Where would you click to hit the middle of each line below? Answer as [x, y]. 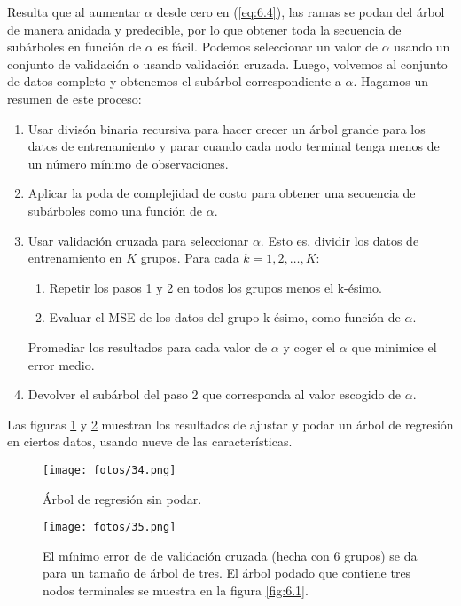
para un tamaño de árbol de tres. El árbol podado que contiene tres [227, 573]
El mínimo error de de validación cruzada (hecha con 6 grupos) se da [230, 555]
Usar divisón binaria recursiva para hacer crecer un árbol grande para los [227, 128]
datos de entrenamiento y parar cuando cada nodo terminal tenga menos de [234, 146]
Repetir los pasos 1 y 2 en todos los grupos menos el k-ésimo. [215, 287]
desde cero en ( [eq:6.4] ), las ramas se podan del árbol [301, 12]
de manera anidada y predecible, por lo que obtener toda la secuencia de [204, 29]
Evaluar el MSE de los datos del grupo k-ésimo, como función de [225, 317]
